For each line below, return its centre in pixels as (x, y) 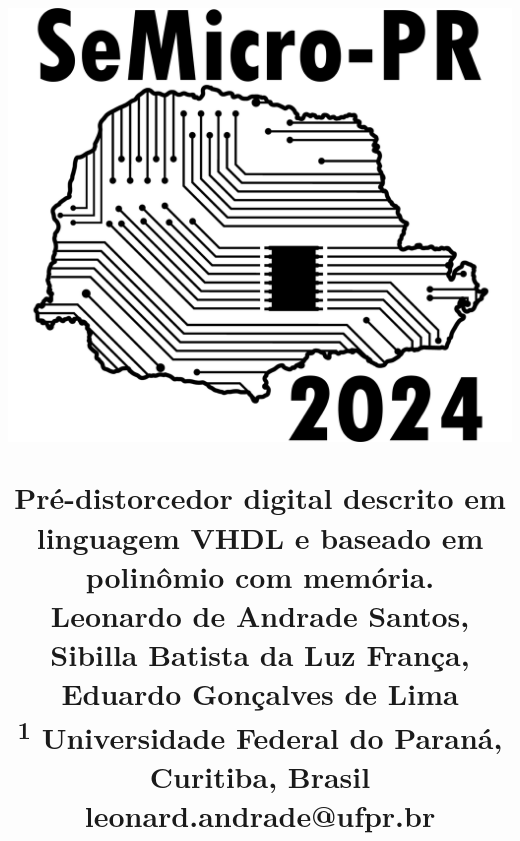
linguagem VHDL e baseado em (260, 536)
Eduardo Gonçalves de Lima (260, 693)
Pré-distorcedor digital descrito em (260, 497)
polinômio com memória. (260, 575)
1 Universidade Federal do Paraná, (260, 734)
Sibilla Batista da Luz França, (260, 654)
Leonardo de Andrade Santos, (260, 615)
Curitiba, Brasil (260, 776)
